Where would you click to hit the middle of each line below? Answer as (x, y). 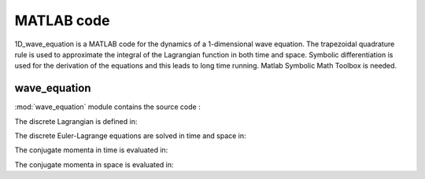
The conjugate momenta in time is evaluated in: (91, 150)
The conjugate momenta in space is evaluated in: (94, 164)
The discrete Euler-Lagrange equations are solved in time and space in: (131, 136)
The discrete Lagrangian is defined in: (76, 121)
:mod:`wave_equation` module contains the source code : (107, 107)
